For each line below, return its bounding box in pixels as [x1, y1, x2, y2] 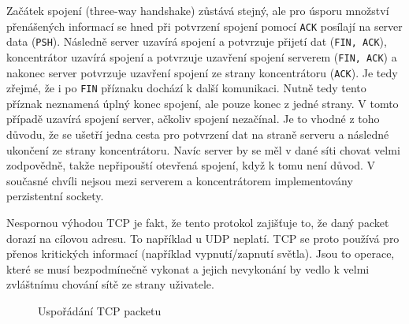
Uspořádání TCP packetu [38, 303, 162, 318]
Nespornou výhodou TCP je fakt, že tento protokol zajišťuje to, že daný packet [6, 214, 389, 231]
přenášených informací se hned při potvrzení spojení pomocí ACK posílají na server [6, 17, 403, 34]
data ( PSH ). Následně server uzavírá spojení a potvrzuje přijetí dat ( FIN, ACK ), [6, 33, 387, 50]
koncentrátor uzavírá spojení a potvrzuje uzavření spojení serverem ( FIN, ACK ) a [6, 48, 397, 65]
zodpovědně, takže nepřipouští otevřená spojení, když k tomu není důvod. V [6, 157, 376, 173]
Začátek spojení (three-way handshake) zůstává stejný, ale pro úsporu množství [6, 2, 389, 18]
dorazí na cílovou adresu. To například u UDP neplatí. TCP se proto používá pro [6, 229, 400, 246]
